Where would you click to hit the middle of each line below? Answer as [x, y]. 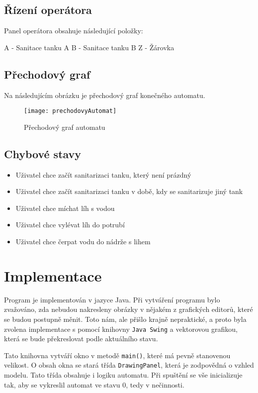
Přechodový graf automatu [65, 127]
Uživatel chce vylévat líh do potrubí [70, 225]
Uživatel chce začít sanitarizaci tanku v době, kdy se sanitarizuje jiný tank [129, 191]
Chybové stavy [43, 153]
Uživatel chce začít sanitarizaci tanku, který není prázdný [103, 174]
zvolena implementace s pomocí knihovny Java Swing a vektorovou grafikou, [121, 329]
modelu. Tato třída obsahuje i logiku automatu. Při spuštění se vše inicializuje [123, 375]
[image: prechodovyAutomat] [70, 111]
